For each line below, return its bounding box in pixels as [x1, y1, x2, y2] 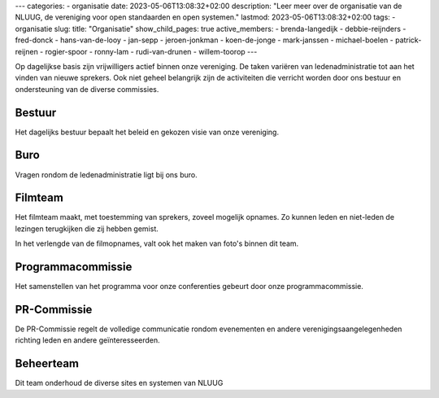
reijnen [15, 46, 38, 56]
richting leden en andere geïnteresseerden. [15, 335, 160, 345]
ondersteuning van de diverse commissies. [15, 84, 159, 94]
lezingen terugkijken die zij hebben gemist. [15, 224, 159, 234]
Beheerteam [15, 356, 80, 370]
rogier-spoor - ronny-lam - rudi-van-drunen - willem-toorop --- [45, 46, 258, 56]
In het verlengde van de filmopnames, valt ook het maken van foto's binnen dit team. [15, 238, 299, 248]
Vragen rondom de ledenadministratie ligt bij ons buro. [15, 169, 198, 179]
